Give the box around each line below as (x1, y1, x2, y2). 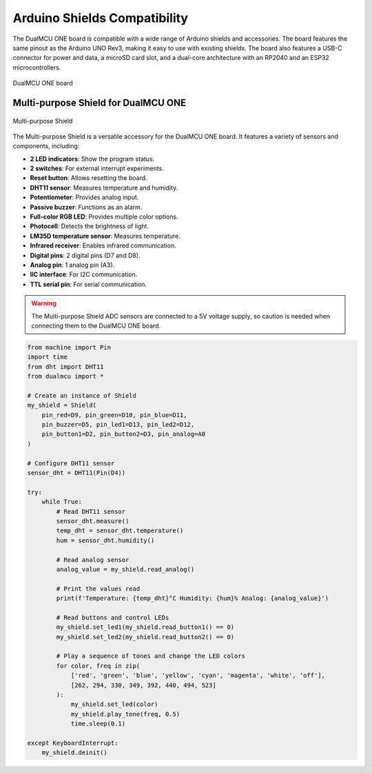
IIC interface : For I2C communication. (30, 270, 138, 279)
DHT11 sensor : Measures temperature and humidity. (30, 183, 178, 192)
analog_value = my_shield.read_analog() (56, 565, 195, 573)
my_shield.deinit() (41, 749, 108, 756)
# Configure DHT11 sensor (27, 459, 115, 467)
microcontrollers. (12, 63, 61, 72)
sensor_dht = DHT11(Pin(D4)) (27, 469, 126, 476)
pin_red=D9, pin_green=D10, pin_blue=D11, (41, 411, 187, 419)
